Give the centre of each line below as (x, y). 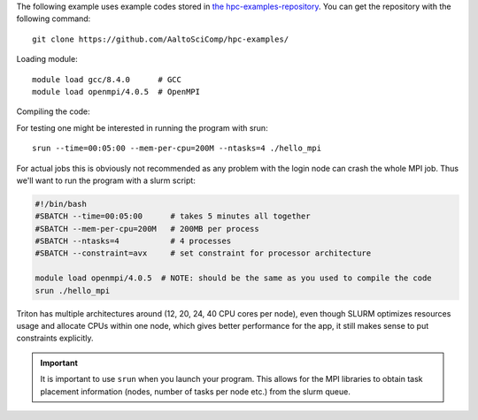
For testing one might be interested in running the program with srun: (143, 127)
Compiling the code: (53, 111)
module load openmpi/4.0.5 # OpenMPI (116, 92)
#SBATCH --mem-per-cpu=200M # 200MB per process (147, 229)
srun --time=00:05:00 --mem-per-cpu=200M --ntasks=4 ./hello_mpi (177, 149)
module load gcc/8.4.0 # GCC (107, 79)
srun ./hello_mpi (73, 290)
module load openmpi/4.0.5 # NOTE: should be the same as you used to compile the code (234, 278)
